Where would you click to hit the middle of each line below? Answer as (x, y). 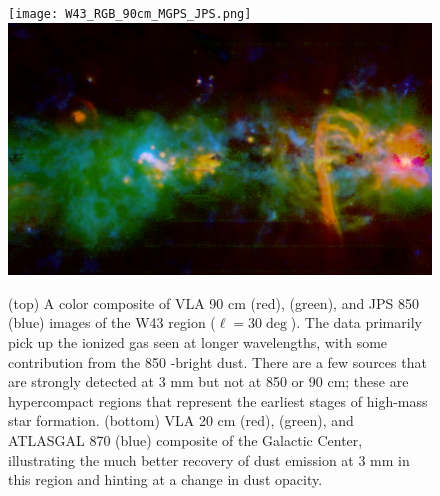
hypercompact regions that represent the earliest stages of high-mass (218, 400)
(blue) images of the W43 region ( (112, 322)
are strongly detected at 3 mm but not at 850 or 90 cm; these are (208, 381)
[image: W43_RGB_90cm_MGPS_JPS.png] (130, 14)
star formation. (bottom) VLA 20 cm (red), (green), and (181, 420)
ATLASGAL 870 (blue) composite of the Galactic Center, (185, 439)
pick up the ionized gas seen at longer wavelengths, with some (198, 342)
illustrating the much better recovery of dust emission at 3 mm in (209, 459)
